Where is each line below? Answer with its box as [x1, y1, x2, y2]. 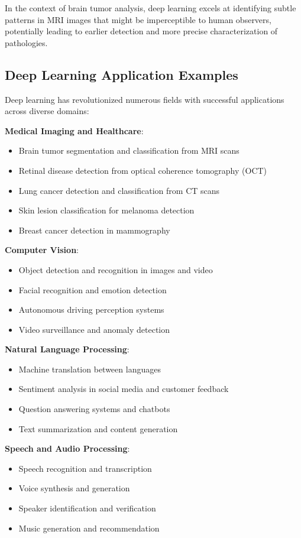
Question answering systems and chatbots [18, 403, 170, 415]
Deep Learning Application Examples [5, 65, 238, 83]
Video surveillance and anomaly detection [18, 323, 170, 335]
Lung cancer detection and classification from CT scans [18, 184, 220, 196]
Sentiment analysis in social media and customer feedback [18, 383, 229, 395]
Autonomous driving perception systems [18, 303, 164, 316]
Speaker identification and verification [18, 502, 156, 514]
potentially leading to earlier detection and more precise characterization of [5, 25, 278, 37]
